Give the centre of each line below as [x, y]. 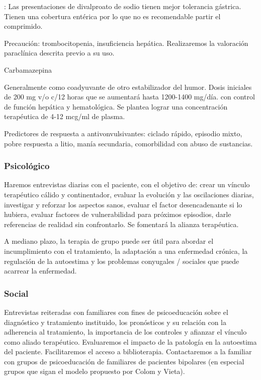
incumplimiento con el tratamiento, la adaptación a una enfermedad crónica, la [126, 251]
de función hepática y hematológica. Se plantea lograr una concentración [116, 106]
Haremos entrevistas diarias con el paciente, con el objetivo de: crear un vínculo [127, 184]
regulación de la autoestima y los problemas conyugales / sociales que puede [122, 261]
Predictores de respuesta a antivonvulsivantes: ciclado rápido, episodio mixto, [123, 133]
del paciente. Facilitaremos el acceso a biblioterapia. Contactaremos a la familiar [128, 351]
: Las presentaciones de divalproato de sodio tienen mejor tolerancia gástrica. [123, 6]
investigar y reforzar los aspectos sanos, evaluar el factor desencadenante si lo [123, 204]
